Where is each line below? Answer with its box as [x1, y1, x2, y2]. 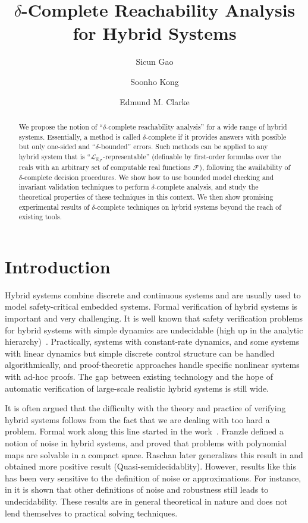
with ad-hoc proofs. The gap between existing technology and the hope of [5, 370, 273, 382]
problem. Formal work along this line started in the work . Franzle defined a [5, 425, 284, 437]
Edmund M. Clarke [120, 95, 190, 108]
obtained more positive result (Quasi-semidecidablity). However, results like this [5, 460, 296, 472]
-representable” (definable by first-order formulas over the [103, 151, 281, 161]
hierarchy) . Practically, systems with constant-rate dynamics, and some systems [5, 335, 300, 348]
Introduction [5, 254, 111, 278]
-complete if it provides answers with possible [146, 131, 287, 141]
